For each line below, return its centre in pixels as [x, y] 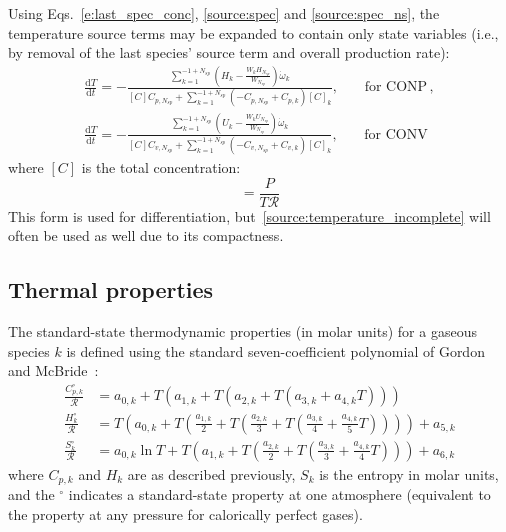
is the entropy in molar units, [409, 473]
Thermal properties [111, 289]
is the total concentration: [161, 167]
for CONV [396, 134]
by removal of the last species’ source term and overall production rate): [229, 52]
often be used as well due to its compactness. [146, 235]
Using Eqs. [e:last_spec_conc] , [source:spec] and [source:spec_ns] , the [224, 13]
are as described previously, [211, 473]
